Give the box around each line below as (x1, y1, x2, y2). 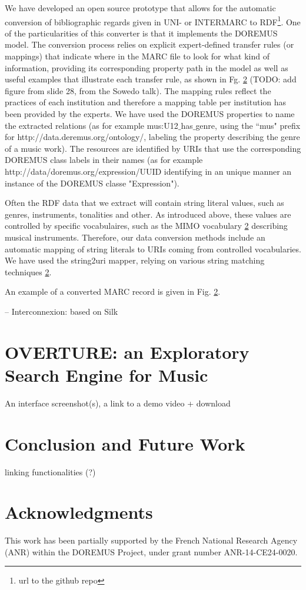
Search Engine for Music (5, 362, 208, 386)
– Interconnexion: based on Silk (5, 305, 118, 317)
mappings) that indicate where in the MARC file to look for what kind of (5, 50, 270, 62)
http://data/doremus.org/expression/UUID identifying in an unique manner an (5, 165, 292, 177)
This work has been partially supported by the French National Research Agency (5, 534, 298, 546)
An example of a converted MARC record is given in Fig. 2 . (5, 285, 221, 298)
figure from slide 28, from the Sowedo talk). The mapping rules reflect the (5, 84, 271, 96)
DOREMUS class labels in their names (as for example (5, 154, 203, 166)
